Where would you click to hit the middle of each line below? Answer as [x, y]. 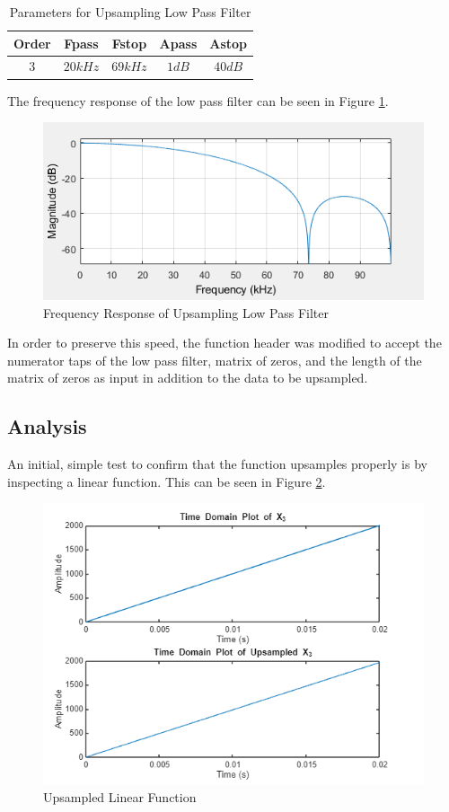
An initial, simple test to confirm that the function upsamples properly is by [217, 464]
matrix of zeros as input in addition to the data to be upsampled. [188, 378]
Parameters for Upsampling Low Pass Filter [130, 12]
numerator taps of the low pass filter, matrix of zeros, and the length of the [215, 360]
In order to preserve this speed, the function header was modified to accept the [224, 343]
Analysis [47, 426]
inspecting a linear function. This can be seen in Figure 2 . [167, 481]
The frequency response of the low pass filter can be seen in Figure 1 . [198, 100]
